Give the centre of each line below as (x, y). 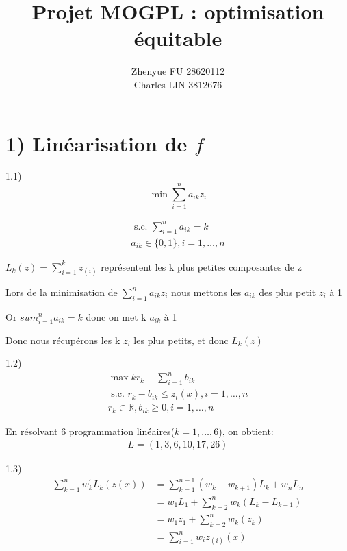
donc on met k (116, 316)
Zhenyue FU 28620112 (178, 71)
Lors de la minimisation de (62, 292)
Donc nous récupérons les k (63, 340)
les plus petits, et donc (181, 340)
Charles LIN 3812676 (178, 84)
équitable (178, 38)
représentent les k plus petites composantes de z (201, 266)
